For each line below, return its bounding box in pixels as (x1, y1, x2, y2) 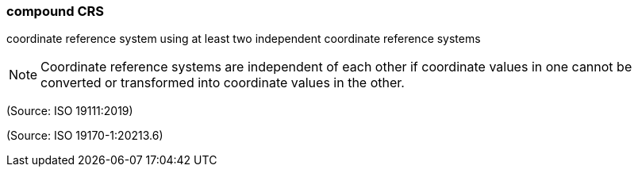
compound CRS (6, 3, 105, 19)
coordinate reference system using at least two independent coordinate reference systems (6, 32, 481, 46)
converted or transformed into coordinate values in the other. (40, 75, 405, 91)
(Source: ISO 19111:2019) (6, 104, 133, 118)
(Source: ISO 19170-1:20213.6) (6, 129, 163, 143)
